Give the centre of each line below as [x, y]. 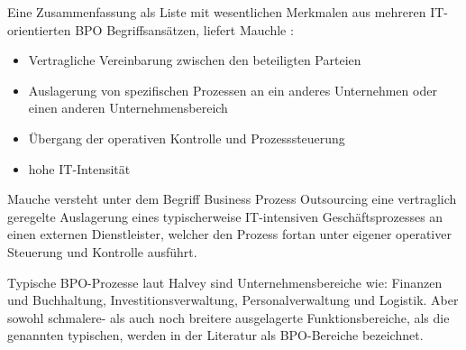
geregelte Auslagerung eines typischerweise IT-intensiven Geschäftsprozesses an [225, 216]
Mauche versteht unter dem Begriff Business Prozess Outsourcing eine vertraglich [232, 199]
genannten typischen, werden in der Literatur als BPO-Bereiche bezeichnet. [215, 335]
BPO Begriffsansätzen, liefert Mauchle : [184, 29]
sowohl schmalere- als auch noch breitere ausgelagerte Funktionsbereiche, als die [228, 317]
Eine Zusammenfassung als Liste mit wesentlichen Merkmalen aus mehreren [217, 12]
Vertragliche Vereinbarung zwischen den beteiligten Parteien [195, 60]
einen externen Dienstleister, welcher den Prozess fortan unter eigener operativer [229, 234]
